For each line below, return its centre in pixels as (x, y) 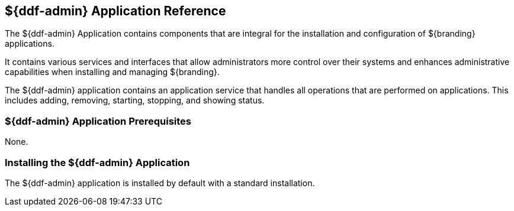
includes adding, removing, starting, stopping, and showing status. (135, 100)
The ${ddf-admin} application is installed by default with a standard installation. (160, 183)
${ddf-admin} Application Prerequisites (98, 121)
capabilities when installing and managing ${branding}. (112, 72)
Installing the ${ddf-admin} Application (97, 162)
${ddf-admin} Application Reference (115, 11)
